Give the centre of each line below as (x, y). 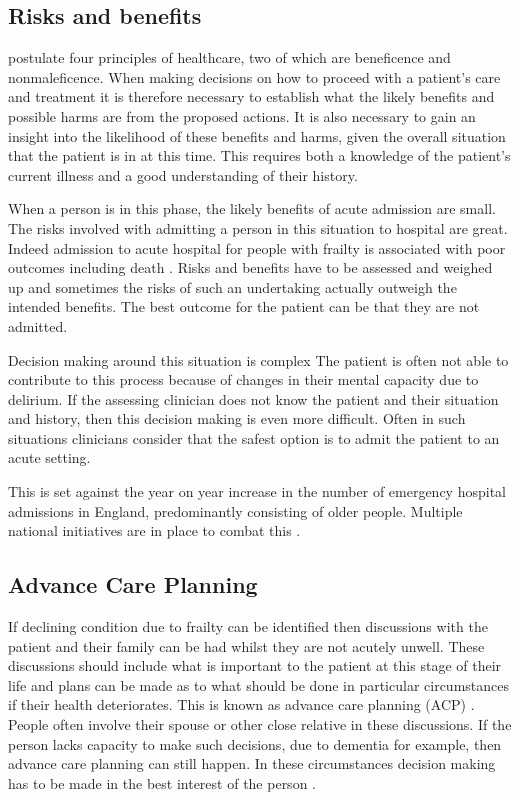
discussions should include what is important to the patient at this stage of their (255, 665)
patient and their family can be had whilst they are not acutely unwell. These (246, 645)
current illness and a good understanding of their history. (183, 174)
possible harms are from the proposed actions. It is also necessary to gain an (242, 115)
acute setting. (49, 457)
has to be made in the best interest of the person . (162, 782)
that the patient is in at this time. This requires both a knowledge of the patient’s (259, 155)
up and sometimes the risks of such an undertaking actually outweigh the (232, 286)
